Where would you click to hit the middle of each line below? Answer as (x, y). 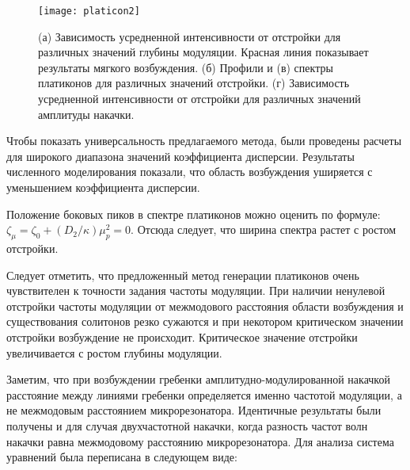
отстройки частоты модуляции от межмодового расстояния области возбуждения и (205, 306)
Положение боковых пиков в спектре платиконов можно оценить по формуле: (194, 214)
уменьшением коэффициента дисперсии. (103, 187)
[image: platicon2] (89, 11)
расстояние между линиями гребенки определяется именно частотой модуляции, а (204, 394)
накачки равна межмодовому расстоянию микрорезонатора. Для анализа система (200, 441)
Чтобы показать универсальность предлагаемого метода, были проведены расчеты (204, 141)
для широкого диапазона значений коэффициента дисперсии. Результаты (180, 156)
